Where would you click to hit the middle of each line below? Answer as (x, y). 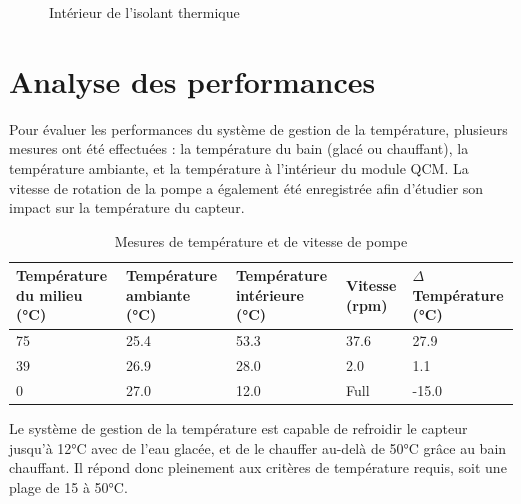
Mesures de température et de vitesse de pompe (261, 240)
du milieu (49, 294)
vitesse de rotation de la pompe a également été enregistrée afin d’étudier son (246, 187)
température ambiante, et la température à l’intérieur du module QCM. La (239, 167)
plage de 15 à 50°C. (68, 486)
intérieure (269, 294)
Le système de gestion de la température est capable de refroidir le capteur (238, 428)
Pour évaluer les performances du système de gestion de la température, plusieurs (258, 128)
